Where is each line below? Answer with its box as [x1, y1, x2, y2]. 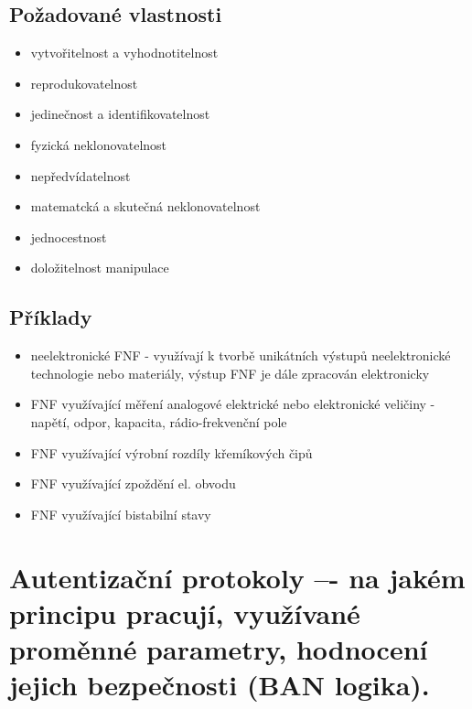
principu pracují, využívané [9, 594, 360, 631]
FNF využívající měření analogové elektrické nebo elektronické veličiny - [30, 394, 435, 414]
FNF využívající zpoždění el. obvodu [30, 474, 236, 493]
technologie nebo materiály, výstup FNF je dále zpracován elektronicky [30, 363, 430, 382]
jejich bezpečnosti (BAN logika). [9, 666, 430, 704]
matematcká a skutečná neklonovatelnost [30, 197, 261, 216]
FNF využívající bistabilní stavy [30, 504, 211, 523]
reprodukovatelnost [30, 73, 138, 92]
